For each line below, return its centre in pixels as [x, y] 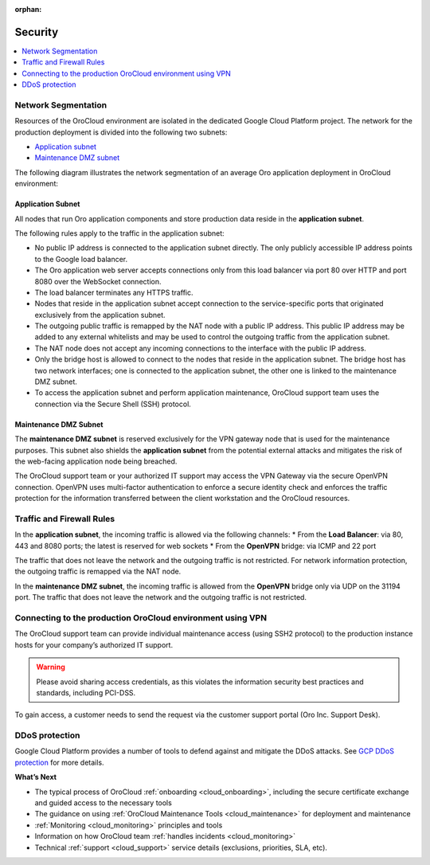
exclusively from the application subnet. [100, 315]
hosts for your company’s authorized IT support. [94, 644]
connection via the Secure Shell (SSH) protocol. [113, 404]
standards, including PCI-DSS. [86, 692]
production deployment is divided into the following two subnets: [121, 132]
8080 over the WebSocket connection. [98, 281]
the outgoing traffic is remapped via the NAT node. [98, 571]
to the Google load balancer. [81, 259]
